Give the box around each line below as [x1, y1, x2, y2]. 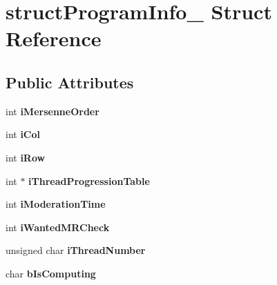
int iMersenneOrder [6, 104, 99, 118]
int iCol [6, 127, 41, 141]
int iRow [6, 150, 46, 164]
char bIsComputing [6, 266, 96, 280]
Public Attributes [6, 71, 134, 92]
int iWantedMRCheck [6, 219, 110, 234]
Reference [6, 24, 102, 52]
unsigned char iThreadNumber [6, 243, 146, 257]
